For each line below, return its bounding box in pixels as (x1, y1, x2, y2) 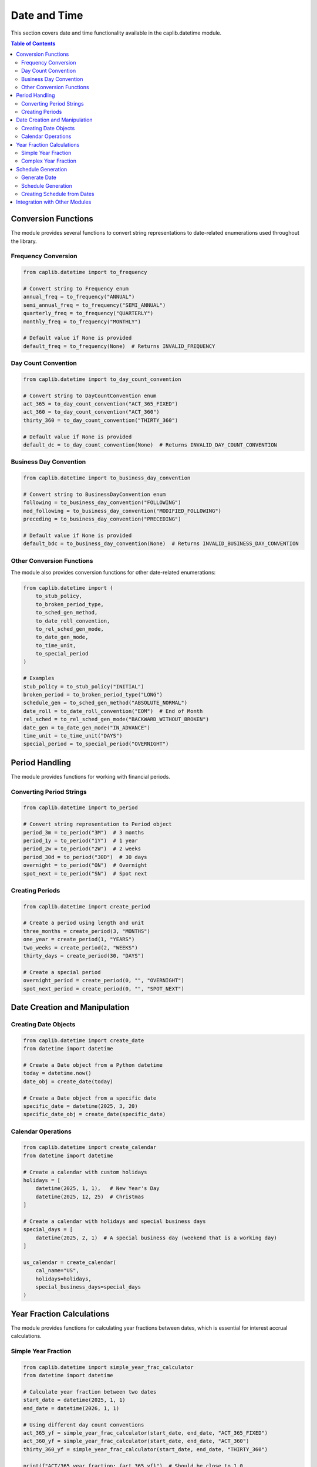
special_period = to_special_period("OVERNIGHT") (23, 741, 169, 748)
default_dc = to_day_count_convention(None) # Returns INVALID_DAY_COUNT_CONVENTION (23, 441, 277, 448)
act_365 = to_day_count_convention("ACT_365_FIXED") (23, 401, 178, 407)
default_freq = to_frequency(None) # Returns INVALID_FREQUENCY (23, 343, 215, 349)
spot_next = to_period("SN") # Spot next (23, 870, 147, 877)
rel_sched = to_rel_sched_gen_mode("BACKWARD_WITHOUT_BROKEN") (23, 716, 210, 723)
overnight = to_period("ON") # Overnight (23, 862, 147, 868)
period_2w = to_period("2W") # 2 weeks (23, 846, 141, 852)
